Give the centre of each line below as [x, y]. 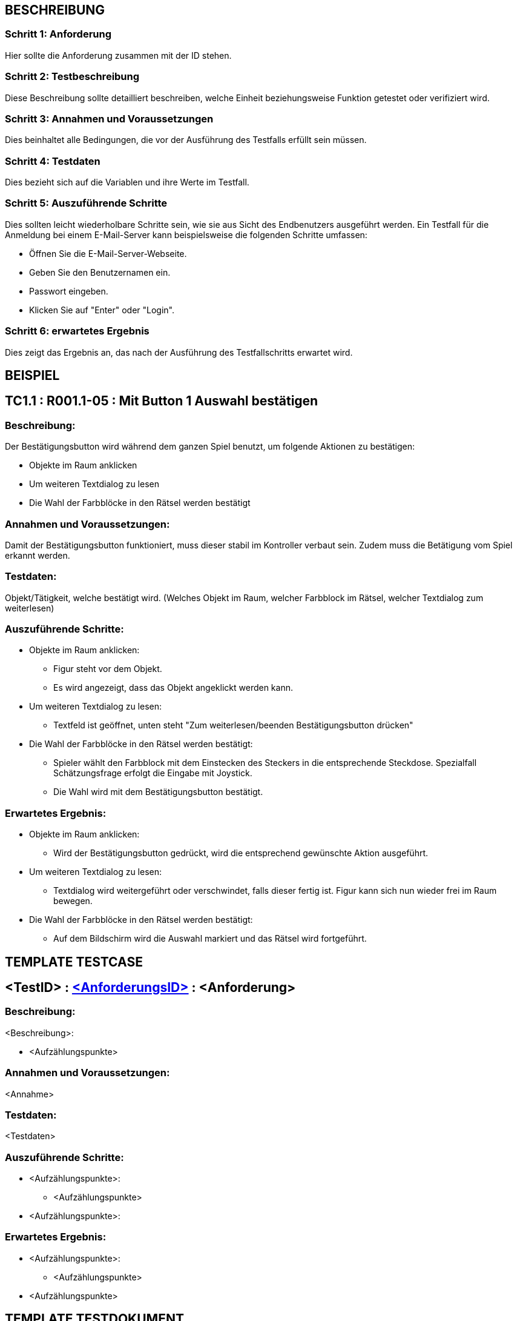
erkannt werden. [38, 555]
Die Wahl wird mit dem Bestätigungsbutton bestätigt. [158, 792]
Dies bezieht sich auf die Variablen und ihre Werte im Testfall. [127, 182]
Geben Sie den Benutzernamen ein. [100, 272]
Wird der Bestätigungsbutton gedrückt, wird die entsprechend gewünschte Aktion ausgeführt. [241, 853]
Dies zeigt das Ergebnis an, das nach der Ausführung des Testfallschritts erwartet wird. [179, 352]
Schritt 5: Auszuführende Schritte [86, 203]
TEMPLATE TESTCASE [74, 962]
